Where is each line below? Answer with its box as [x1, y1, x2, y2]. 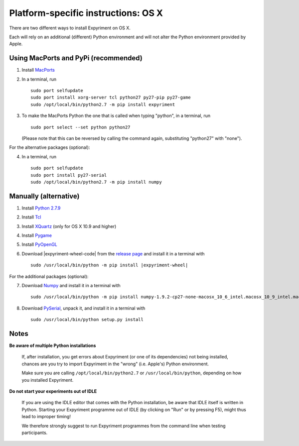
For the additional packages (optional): [9, 273, 89, 279]
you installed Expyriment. [21, 377, 74, 383]
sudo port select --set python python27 [30, 124, 131, 130]
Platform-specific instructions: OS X [9, 7, 163, 18]
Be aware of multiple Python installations [9, 342, 96, 348]
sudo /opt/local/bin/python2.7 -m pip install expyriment [30, 102, 175, 107]
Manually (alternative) [9, 192, 80, 200]
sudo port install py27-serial [30, 172, 107, 178]
